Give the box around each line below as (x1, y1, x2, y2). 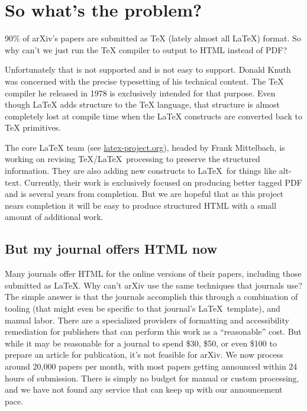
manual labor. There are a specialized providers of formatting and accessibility (5, 313, 289, 326)
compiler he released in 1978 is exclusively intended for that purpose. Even (5, 86, 276, 99)
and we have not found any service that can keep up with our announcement (5, 383, 283, 396)
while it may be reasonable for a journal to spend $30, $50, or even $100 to (5, 336, 277, 349)
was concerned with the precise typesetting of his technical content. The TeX (5, 75, 284, 87)
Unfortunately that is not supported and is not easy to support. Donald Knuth (5, 63, 291, 76)
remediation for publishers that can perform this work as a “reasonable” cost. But (5, 325, 302, 338)
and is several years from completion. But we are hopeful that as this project (5, 187, 283, 200)
